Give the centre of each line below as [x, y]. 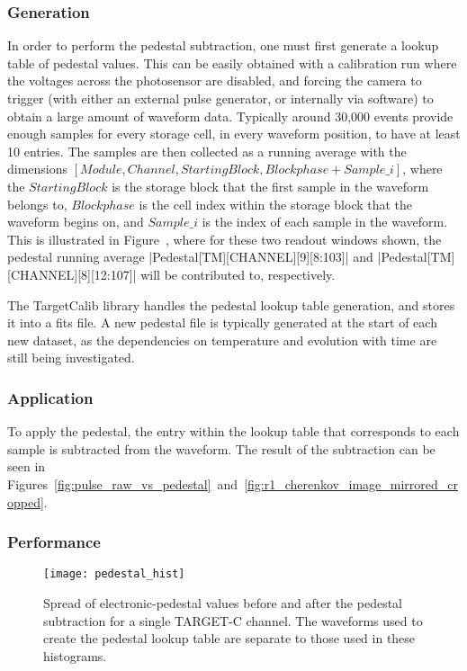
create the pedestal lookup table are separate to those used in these [229, 638]
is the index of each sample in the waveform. [325, 222]
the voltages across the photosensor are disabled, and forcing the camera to [215, 81]
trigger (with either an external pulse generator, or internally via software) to [220, 98]
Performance [54, 542]
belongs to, [37, 204]
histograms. [75, 655]
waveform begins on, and [76, 222]
